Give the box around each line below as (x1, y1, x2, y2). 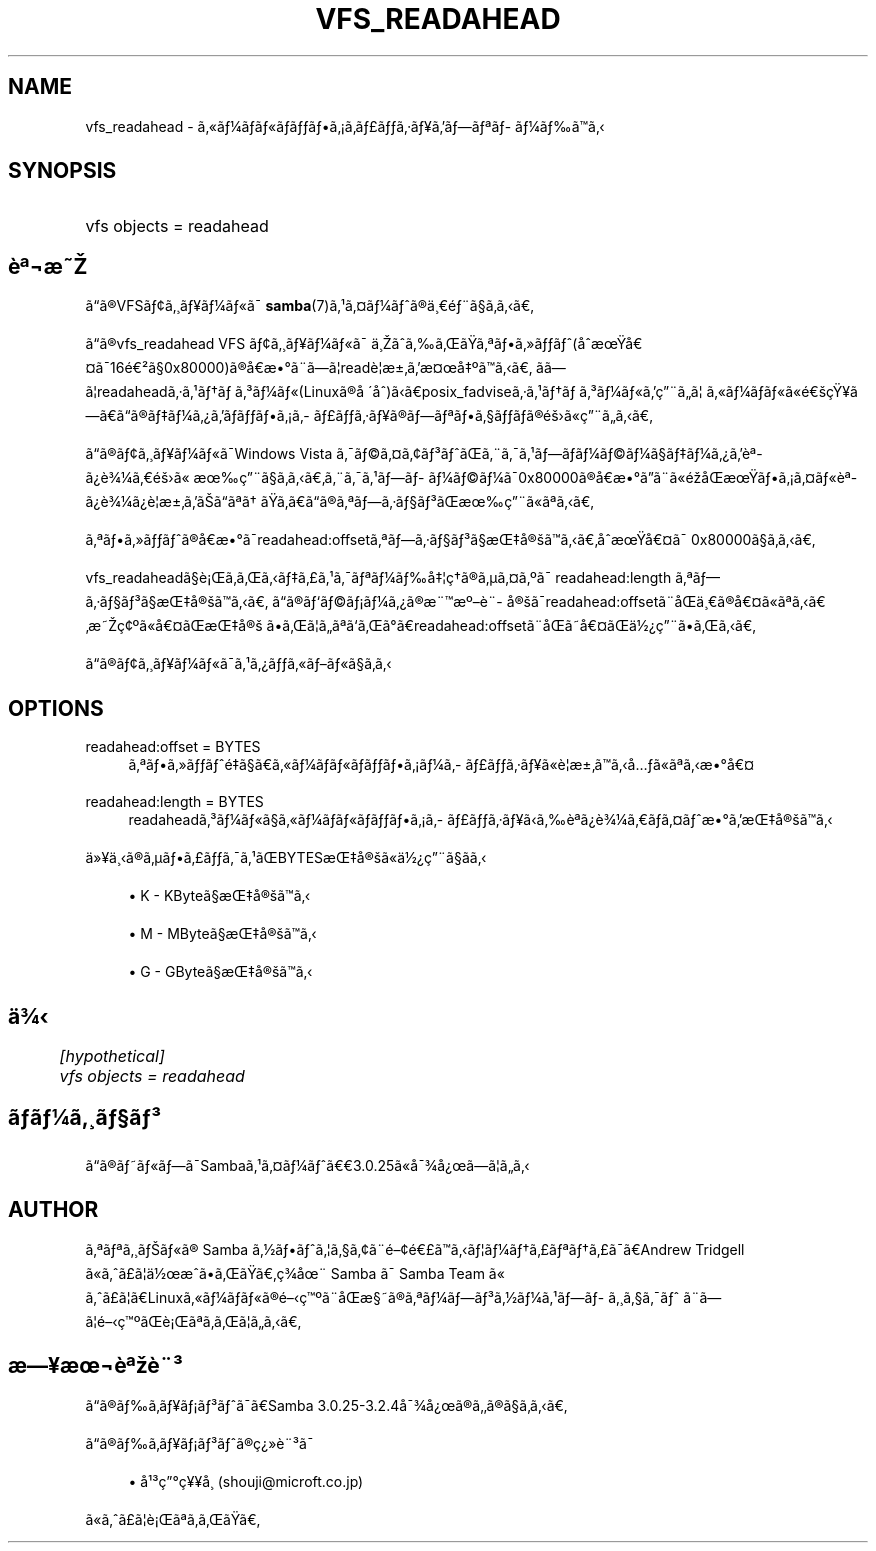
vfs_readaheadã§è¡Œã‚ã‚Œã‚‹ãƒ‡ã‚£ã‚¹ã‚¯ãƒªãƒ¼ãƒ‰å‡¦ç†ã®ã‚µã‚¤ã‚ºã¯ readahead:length (85, 569, 672, 587)
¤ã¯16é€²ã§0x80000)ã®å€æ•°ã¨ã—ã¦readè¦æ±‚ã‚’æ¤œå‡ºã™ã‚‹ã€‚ (85, 359, 533, 377)
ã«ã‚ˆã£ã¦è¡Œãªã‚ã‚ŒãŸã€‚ (85, 1510, 260, 1528)
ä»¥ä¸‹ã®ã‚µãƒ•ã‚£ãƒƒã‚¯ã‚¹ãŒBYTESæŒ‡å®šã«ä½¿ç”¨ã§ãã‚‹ (85, 849, 487, 867)
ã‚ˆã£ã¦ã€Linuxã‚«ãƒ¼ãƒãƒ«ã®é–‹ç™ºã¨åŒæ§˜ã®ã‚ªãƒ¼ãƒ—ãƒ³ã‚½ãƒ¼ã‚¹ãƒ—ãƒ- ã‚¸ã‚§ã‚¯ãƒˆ (85, 1288, 680, 1306)
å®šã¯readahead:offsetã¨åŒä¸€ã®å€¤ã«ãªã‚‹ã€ (506, 593, 826, 611)
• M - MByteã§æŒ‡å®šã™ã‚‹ (128, 925, 317, 943)
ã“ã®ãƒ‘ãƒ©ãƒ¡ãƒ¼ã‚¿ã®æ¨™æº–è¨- (272, 593, 503, 611)
